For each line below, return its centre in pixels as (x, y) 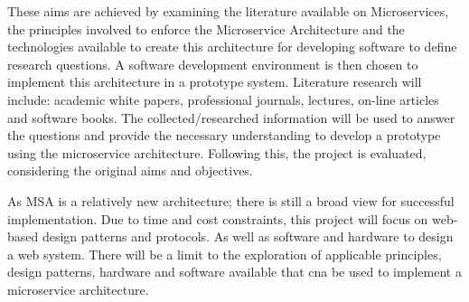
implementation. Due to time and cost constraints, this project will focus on (218, 218)
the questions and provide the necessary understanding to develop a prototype (224, 135)
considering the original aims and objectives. (130, 170)
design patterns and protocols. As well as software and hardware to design (248, 236)
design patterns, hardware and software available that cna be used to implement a (234, 272)
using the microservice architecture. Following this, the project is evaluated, (217, 152)
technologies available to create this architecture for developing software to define (232, 47)
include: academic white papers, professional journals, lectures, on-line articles (223, 99)
